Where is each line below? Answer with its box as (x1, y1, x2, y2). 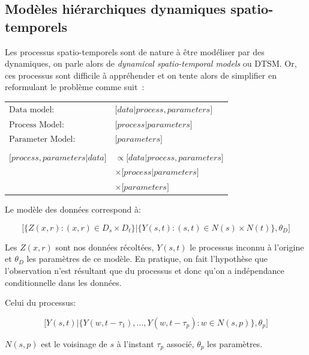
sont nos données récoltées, (55, 240, 154, 253)
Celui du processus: (5, 296, 76, 309)
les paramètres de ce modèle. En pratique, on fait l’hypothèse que (26, 252, 268, 265)
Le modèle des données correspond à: (5, 203, 141, 216)
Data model (9, 105, 52, 114)
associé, (166, 337, 194, 350)
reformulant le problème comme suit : (5, 80, 145, 93)
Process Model (9, 120, 62, 129)
